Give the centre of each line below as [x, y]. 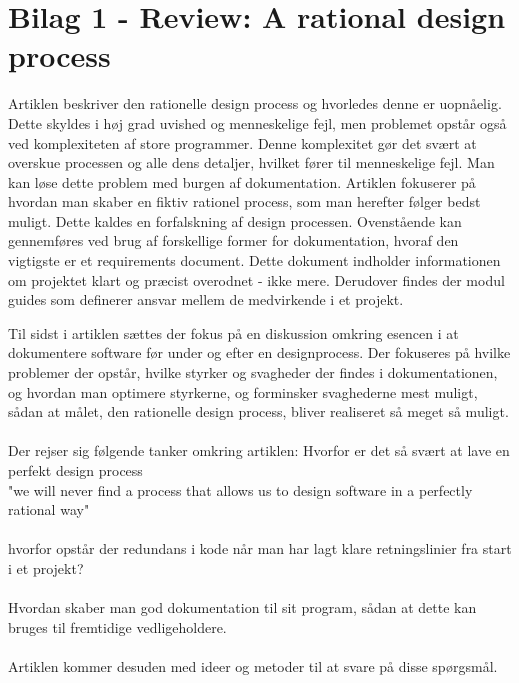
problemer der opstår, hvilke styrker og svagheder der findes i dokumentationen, [253, 372]
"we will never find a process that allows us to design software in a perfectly [240, 489]
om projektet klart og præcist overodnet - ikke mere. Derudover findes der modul [256, 279]
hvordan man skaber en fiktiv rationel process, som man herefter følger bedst [244, 201]
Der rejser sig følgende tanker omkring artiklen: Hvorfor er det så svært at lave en [259, 450]
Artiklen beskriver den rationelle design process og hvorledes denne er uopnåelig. [255, 103]
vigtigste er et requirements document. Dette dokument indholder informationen [254, 260]
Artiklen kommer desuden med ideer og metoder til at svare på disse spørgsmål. [253, 665]
